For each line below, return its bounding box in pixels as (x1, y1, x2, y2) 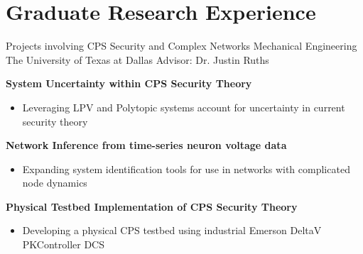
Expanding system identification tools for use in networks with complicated (22, 161, 350, 176)
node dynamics (22, 175, 87, 190)
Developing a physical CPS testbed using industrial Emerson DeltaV (22, 223, 322, 238)
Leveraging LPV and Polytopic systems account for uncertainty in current (22, 99, 345, 114)
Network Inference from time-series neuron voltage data (6, 138, 287, 153)
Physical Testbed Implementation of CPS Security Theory (6, 199, 298, 214)
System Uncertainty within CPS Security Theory (6, 76, 252, 91)
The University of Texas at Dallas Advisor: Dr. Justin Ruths (6, 52, 269, 67)
